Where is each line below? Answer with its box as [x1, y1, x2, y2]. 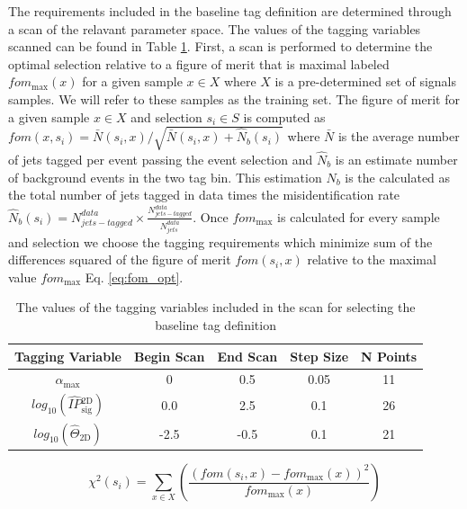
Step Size [290, 346, 349, 365]
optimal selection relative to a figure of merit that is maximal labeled [8, 54, 390, 73]
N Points [361, 346, 418, 365]
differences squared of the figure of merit [8, 250, 231, 269]
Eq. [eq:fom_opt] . [85, 267, 184, 286]
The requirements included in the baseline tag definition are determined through [8, 2, 452, 20]
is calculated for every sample [277, 207, 440, 226]
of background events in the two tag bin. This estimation [8, 167, 322, 186]
